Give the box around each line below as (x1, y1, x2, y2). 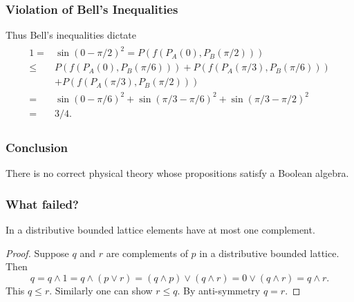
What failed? (6, 195, 79, 212)
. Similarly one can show (49, 283, 153, 297)
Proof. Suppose (6, 245, 69, 260)
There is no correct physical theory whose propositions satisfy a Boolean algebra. (6, 166, 349, 180)
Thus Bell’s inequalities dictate (6, 28, 137, 42)
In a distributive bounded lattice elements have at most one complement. (6, 223, 315, 237)
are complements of (106, 245, 188, 260)
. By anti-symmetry (177, 283, 261, 297)
